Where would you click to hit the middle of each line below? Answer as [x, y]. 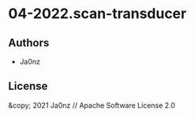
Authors [29, 43]
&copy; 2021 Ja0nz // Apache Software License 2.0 [92, 105]
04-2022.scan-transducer [97, 14]
